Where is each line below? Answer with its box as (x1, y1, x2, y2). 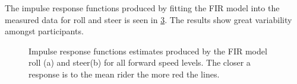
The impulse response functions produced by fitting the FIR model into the (5, 2, 280, 14)
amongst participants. (5, 25, 84, 37)
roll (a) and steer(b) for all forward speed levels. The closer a (29, 56, 251, 69)
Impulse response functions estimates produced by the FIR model (29, 44, 267, 57)
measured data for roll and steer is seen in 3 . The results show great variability (5, 13, 292, 25)
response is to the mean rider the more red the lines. (29, 67, 220, 80)
